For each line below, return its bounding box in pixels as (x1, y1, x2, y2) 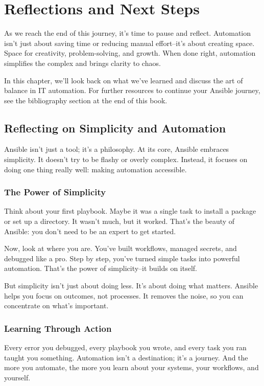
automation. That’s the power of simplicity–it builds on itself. (4, 263, 197, 274)
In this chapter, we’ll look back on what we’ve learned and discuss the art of (4, 75, 243, 85)
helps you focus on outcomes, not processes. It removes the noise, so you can (4, 290, 244, 301)
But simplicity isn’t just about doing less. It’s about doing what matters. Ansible (4, 280, 258, 291)
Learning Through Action (4, 322, 112, 334)
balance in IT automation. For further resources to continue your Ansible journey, (4, 85, 260, 96)
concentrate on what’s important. (4, 300, 109, 311)
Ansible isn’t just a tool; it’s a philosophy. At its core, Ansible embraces (4, 144, 229, 154)
